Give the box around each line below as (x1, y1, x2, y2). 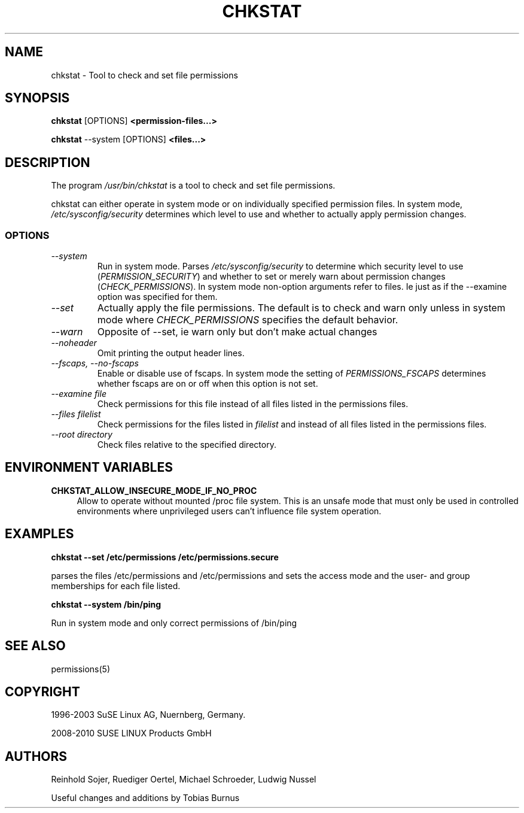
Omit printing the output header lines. (97, 348, 245, 359)
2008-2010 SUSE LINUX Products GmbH (51, 728, 212, 739)
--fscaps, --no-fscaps (51, 358, 139, 369)
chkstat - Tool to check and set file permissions (51, 69, 238, 80)
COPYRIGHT (5, 684, 80, 699)
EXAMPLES (5, 526, 74, 542)
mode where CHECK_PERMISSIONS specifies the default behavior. (97, 314, 398, 326)
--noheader (51, 338, 97, 348)
